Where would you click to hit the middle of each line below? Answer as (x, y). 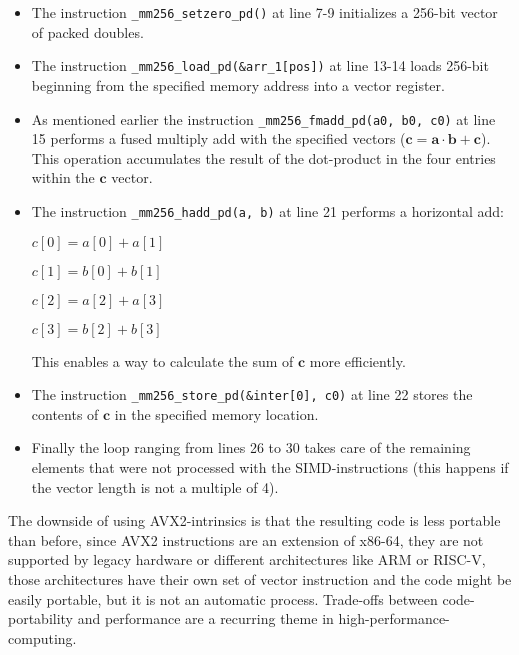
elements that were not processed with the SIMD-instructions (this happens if (270, 467)
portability (41, 618)
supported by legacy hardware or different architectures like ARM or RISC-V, (247, 559)
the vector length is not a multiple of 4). (155, 486)
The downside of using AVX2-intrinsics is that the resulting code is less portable (254, 520)
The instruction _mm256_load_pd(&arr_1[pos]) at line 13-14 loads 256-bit (260, 65)
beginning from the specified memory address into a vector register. (238, 84)
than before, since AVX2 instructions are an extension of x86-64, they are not (246, 539)
